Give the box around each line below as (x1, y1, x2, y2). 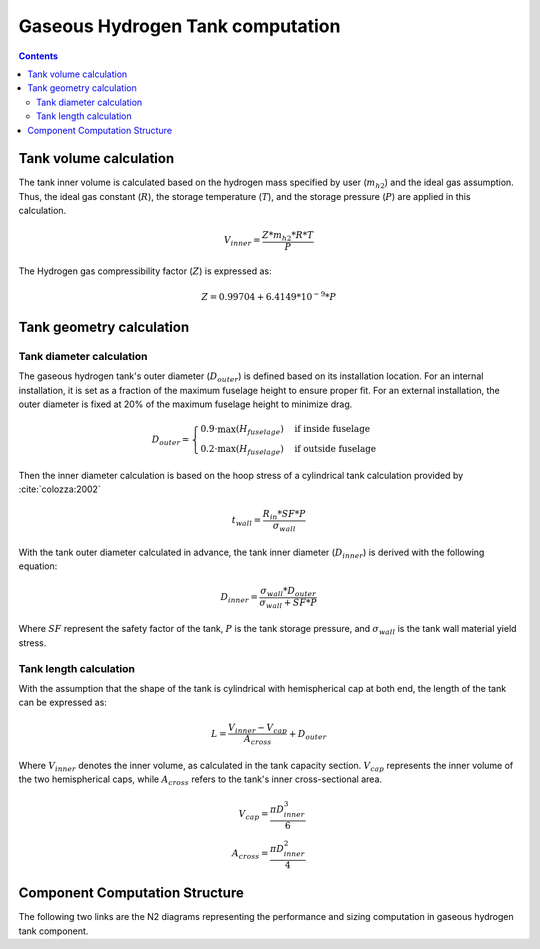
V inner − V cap (228, 721, 288, 735)
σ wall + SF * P (259, 596, 317, 610)
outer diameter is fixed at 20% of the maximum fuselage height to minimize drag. (18, 398, 353, 410)
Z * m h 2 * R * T (261, 230, 314, 244)
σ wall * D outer (260, 585, 317, 599)
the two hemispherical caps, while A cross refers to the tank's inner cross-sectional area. (18, 773, 383, 788)
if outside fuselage (294, 443, 377, 455)
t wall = (231, 515, 262, 529)
